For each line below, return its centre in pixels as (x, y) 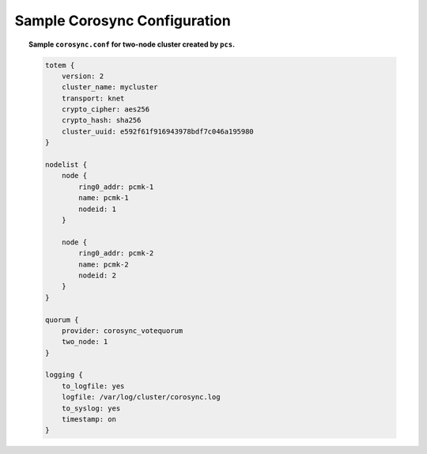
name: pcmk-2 (104, 264)
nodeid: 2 (97, 275)
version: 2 (83, 76)
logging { (64, 375)
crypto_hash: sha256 (102, 120)
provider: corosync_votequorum (123, 331)
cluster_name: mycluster (110, 87)
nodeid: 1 (97, 209)
